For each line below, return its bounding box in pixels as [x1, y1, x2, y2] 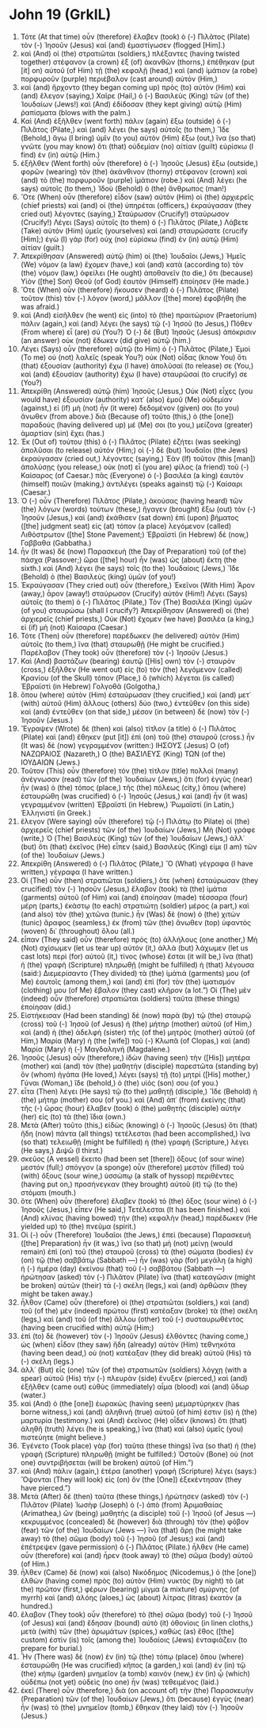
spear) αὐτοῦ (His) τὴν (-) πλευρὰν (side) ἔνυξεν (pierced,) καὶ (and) [20, 1373, 248, 1383]
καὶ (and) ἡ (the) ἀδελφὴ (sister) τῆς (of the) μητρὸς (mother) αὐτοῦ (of [20, 1027, 256, 1037]
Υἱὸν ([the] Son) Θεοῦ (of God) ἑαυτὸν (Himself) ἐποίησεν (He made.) [20, 276, 249, 286]
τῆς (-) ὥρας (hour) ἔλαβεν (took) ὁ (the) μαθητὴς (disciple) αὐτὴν [20, 1103, 241, 1113]
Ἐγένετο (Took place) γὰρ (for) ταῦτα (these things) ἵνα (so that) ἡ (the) [20, 1441, 256, 1450]
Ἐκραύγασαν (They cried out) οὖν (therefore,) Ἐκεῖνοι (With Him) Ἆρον [20, 580, 256, 589]
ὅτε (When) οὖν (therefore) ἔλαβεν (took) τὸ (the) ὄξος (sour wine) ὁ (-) [20, 1196, 257, 1205]
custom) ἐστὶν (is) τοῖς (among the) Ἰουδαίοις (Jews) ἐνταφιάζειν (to [20, 1634, 248, 1645]
